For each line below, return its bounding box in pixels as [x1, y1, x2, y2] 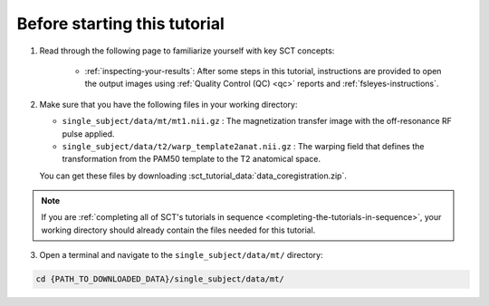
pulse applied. [62, 128, 115, 139]
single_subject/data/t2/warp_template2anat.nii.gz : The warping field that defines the [62, 140, 425, 151]
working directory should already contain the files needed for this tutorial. [41, 225, 316, 235]
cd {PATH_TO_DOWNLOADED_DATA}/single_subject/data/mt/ [35, 274, 284, 284]
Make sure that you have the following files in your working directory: [39, 99, 298, 110]
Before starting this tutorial [16, 14, 225, 33]
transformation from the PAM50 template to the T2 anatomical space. [62, 154, 321, 165]
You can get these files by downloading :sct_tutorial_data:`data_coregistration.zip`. [39, 170, 348, 181]
